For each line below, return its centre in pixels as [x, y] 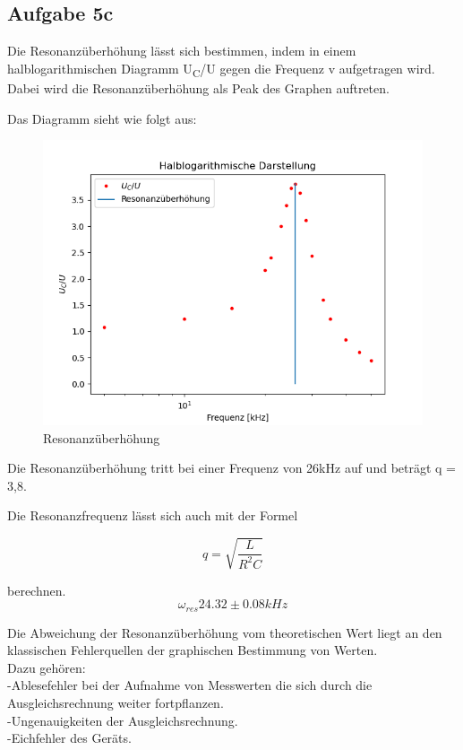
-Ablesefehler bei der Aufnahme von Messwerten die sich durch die [190, 685]
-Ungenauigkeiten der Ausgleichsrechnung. [123, 720]
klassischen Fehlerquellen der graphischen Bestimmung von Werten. [193, 650]
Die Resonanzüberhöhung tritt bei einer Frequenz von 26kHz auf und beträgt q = [232, 468]
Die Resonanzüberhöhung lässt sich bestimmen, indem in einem [182, 51]
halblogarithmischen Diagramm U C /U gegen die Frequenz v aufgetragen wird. [221, 69]
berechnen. [37, 590]
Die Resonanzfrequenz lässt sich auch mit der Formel [153, 515]
